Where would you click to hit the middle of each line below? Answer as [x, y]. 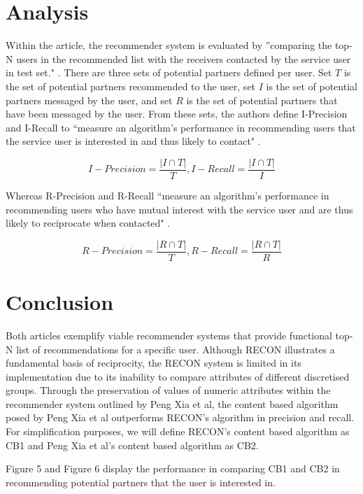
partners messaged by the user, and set [89, 100]
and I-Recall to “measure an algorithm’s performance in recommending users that [181, 127]
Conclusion [60, 301]
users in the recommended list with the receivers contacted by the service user [184, 58]
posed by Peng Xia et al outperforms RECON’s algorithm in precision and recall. [180, 417]
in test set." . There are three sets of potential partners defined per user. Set [169, 72]
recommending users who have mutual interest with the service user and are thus [179, 209]
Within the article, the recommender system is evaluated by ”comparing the [169, 45]
